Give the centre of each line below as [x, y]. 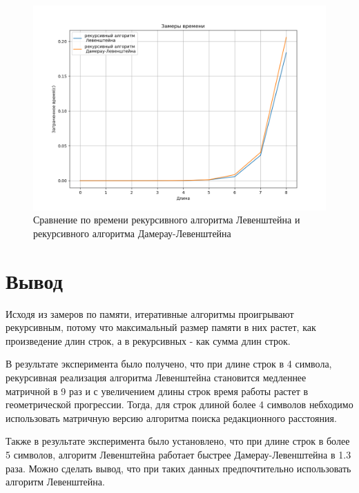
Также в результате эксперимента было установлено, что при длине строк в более [178, 441]
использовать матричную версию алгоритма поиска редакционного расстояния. [171, 417]
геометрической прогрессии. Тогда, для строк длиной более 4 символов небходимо [179, 404]
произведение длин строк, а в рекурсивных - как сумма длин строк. [148, 340]
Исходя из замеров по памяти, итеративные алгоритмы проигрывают [150, 313]
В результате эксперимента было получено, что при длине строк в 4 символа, [169, 364]
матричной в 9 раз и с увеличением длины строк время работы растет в [157, 391]
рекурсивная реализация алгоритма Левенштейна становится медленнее [156, 378]
